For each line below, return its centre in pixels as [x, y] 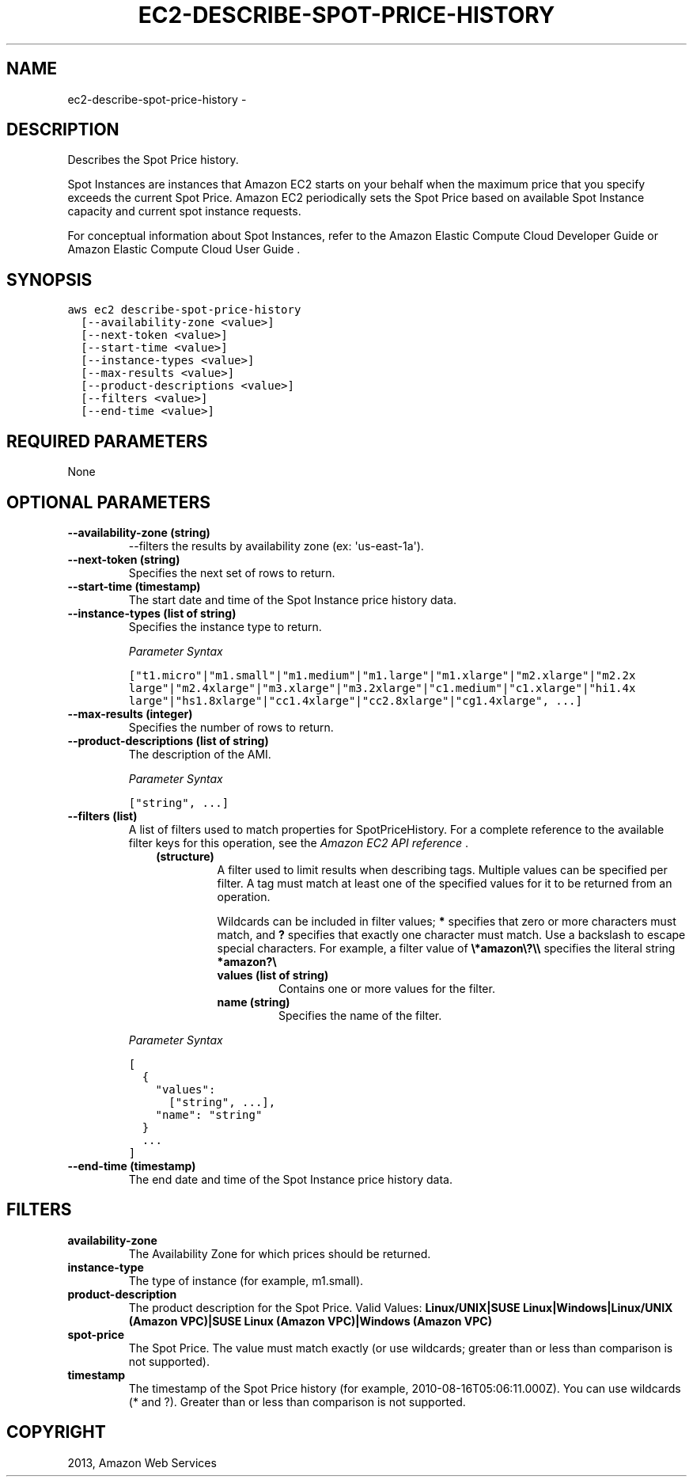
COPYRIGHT [56, 1432]
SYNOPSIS [49, 279]
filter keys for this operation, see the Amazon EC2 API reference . [299, 842]
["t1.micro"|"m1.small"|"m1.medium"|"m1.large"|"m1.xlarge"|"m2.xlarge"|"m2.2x [382, 675]
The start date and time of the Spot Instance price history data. [292, 599]
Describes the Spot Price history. [153, 160]
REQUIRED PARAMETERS [107, 441]
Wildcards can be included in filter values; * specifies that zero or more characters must [447, 921]
